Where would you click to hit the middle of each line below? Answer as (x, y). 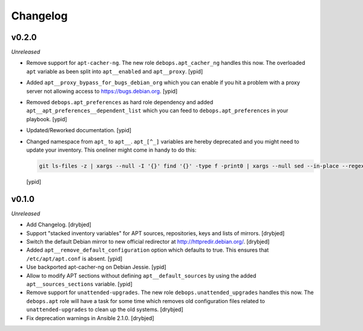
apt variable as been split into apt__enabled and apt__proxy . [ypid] (115, 71)
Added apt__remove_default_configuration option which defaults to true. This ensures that (148, 250)
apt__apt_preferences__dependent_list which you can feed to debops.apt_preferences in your (157, 111)
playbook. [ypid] (47, 119)
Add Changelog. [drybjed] (59, 225)
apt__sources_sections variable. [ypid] (79, 284)
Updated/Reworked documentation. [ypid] (79, 130)
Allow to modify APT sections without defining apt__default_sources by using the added (141, 275)
